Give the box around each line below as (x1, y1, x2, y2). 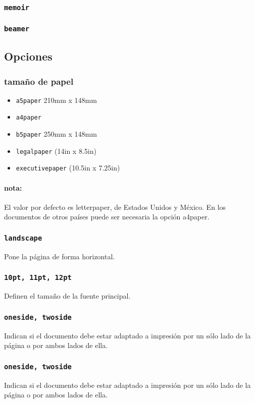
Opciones (4, 48, 53, 64)
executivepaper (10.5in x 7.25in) (16, 162, 120, 173)
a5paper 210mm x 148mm (16, 94, 97, 105)
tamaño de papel (4, 75, 74, 87)
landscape (4, 234, 42, 242)
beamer (4, 25, 30, 33)
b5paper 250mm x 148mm (16, 129, 97, 139)
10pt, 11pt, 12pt (4, 273, 72, 282)
